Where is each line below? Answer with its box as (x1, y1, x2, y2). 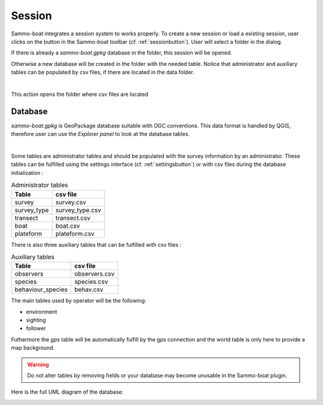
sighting (26, 316, 46, 324)
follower (26, 325, 46, 332)
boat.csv (55, 222, 80, 230)
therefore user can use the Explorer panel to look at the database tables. (11, 131, 190, 138)
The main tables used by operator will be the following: (11, 297, 147, 304)
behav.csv (74, 285, 103, 294)
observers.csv (74, 270, 115, 278)
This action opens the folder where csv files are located (11, 90, 149, 98)
